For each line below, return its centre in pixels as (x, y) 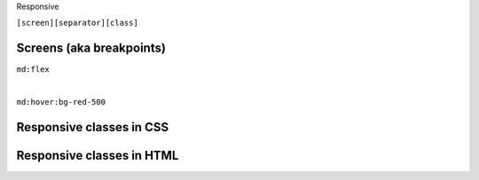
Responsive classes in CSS (92, 127)
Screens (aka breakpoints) (91, 48)
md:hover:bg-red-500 (61, 102)
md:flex (33, 70)
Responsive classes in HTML (98, 155)
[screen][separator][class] (78, 23)
